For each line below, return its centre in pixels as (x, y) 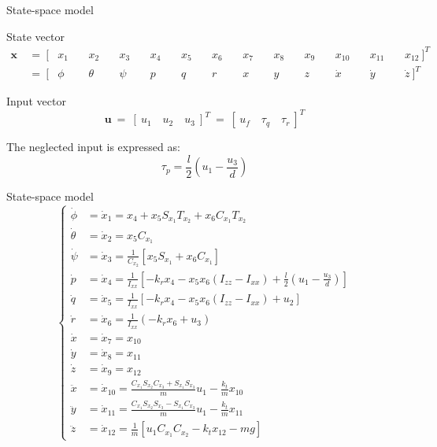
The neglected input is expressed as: (93, 147)
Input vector (36, 101)
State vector (35, 36)
